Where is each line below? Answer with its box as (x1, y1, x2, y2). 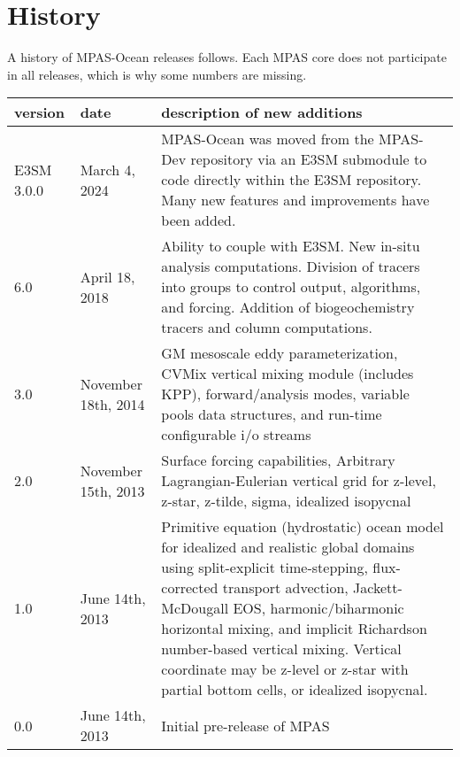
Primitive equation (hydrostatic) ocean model (161, 516, 444, 537)
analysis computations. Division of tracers (161, 256, 420, 277)
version (14, 102, 65, 123)
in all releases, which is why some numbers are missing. (7, 65, 307, 83)
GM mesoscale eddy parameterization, (161, 343, 398, 364)
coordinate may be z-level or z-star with (161, 659, 409, 680)
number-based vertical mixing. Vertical (161, 638, 402, 660)
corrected (161, 577, 218, 599)
